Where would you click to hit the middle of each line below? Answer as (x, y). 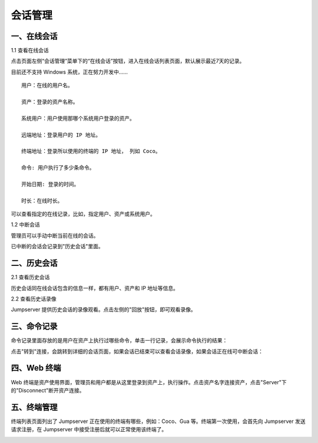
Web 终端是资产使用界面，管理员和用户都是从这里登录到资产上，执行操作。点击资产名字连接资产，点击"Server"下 (149, 382)
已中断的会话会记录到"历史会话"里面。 (57, 247)
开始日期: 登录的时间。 (50, 184)
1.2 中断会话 (26, 225)
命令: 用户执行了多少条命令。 (58, 168)
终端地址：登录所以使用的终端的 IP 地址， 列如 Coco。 (91, 151)
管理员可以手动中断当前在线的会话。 (55, 235)
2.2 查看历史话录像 (34, 299)
